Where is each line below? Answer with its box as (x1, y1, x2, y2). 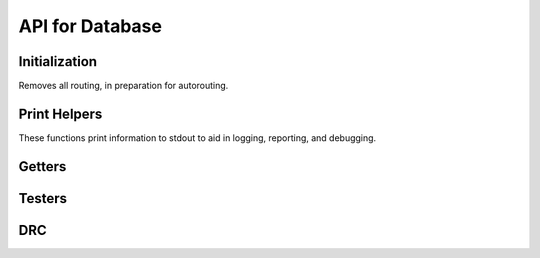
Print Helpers (18, 105, 103, 122)
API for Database (18, 15, 162, 37)
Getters (18, 158, 67, 175)
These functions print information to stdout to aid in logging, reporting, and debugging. (18, 131, 377, 144)
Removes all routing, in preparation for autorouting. (18, 80, 229, 92)
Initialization (18, 53, 98, 70)
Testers (18, 190, 67, 207)
